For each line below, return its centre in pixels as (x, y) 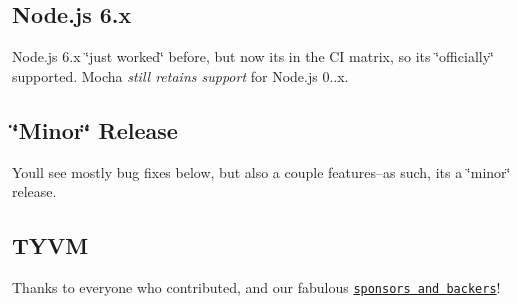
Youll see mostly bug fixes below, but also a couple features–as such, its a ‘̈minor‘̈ (261, 171)
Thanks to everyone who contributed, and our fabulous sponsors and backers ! (256, 286)
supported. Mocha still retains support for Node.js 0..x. (180, 75)
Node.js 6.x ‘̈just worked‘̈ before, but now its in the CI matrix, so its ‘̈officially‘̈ (253, 56)
